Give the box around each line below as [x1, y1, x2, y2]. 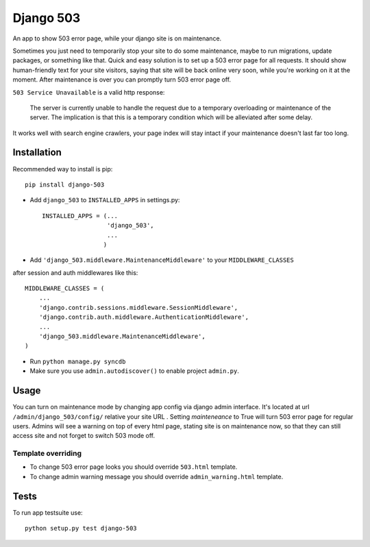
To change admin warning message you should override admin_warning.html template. [29, 472, 284, 481]
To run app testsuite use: [12, 508, 83, 517]
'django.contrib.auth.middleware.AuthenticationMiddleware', [38, 313, 249, 321]
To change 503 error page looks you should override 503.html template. [29, 463, 238, 471]
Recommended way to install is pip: [12, 165, 113, 173]
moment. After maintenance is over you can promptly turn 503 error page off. [12, 75, 232, 84]
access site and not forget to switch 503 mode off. [12, 432, 156, 440]
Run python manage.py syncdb [29, 357, 126, 365]
